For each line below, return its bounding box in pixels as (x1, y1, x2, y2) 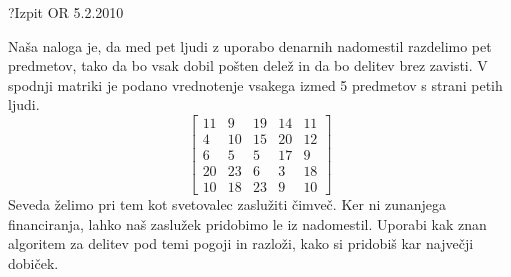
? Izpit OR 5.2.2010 (8, 2, 124, 22)
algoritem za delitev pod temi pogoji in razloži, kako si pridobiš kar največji (8, 233, 474, 254)
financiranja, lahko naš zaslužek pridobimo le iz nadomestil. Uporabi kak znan (8, 213, 487, 234)
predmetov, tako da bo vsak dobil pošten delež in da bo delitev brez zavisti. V (8, 55, 488, 76)
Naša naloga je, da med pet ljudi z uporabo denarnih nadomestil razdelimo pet (8, 35, 492, 56)
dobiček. (8, 252, 59, 273)
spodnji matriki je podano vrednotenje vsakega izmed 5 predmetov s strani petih (8, 74, 503, 95)
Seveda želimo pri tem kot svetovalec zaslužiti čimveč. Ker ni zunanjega (8, 194, 447, 215)
